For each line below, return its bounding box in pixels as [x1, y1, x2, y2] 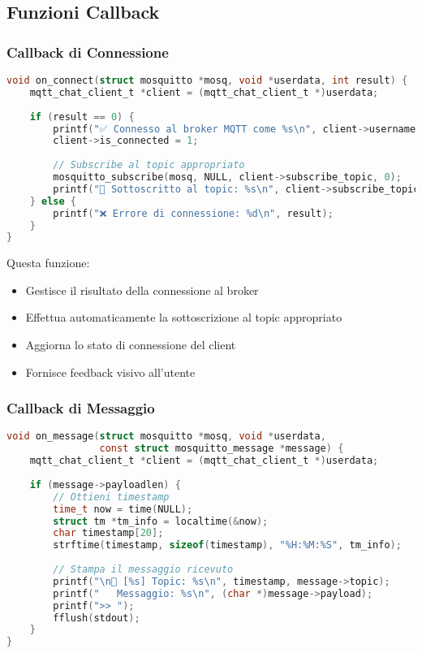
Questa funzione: [6, 254, 90, 271]
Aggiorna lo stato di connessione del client [25, 336, 236, 353]
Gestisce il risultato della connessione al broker [25, 281, 259, 298]
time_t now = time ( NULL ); [53, 503, 193, 515]
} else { [29, 195, 76, 207]
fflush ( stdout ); [53, 612, 140, 624]
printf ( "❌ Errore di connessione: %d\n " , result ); [53, 207, 334, 219]
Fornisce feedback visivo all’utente [25, 363, 196, 380]
